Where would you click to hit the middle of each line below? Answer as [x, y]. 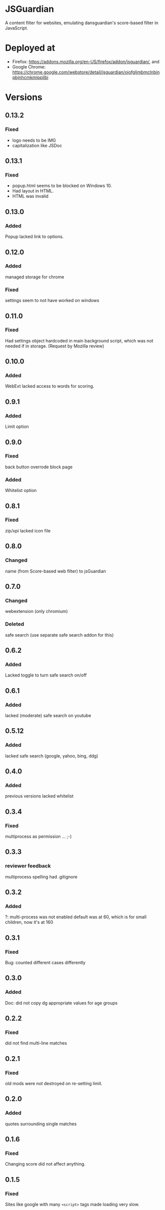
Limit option [17, 427]
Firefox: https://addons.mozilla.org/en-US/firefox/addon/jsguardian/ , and [86, 61]
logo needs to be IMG [34, 140]
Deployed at [30, 48]
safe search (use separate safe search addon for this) [59, 635]
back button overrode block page [39, 467]
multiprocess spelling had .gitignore [41, 876]
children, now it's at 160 [29, 922]
